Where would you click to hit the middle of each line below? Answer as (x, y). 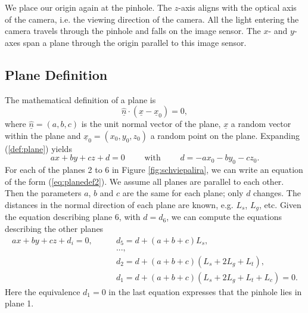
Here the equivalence (43, 291)
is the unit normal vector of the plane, (151, 124)
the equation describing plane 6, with (73, 217)
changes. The (277, 193)
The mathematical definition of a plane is (80, 99)
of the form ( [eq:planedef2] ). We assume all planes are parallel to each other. (144, 181)
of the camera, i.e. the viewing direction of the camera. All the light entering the (152, 19)
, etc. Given (280, 204)
